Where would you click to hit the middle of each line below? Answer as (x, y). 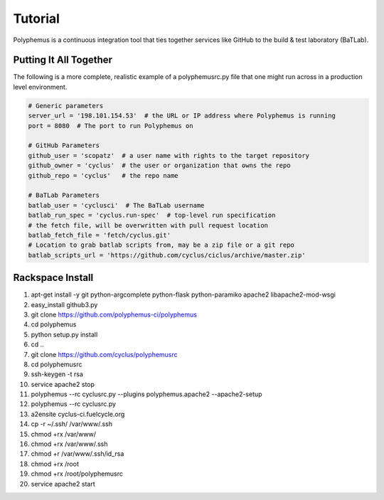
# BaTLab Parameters (64, 195)
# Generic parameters (66, 106)
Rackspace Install (53, 278)
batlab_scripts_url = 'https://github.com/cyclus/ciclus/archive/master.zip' (167, 255)
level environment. (40, 87)
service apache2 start (63, 484)
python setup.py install (64, 334)
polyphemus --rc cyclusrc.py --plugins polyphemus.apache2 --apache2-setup (146, 394)
